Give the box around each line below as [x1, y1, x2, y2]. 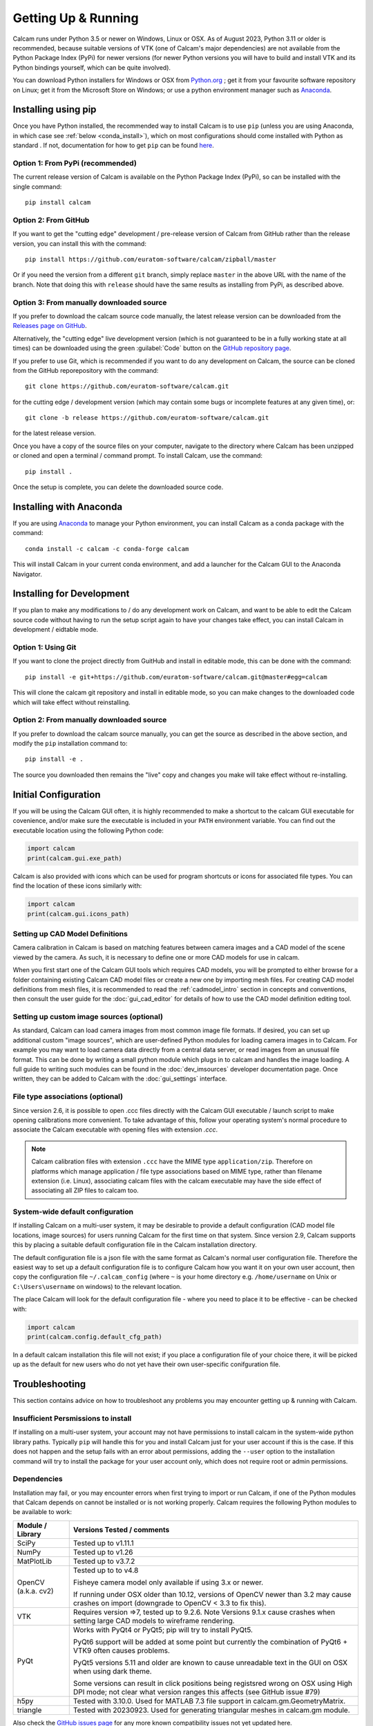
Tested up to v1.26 [73, 1547, 133, 1557]
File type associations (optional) [12, 1092, 124, 1101]
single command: [12, 182, 62, 191]
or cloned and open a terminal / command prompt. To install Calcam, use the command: [12, 452, 262, 460]
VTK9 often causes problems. [73, 1645, 171, 1655]
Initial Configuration [12, 788, 101, 800]
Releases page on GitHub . [12, 322, 87, 330]
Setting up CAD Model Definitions [12, 929, 128, 938]
